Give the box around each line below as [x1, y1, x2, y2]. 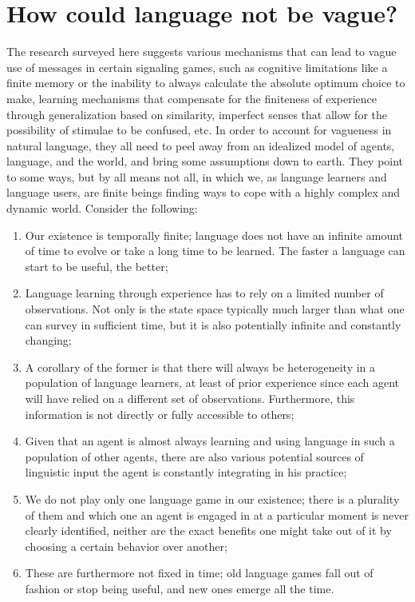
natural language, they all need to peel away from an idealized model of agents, [6, 137, 395, 153]
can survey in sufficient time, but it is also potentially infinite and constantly [25, 316, 401, 333]
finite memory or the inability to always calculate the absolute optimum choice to [6, 74, 405, 91]
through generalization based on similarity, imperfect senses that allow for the [6, 106, 387, 122]
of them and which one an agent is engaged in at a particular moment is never [25, 506, 409, 523]
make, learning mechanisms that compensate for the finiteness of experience [6, 90, 377, 106]
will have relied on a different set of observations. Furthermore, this [25, 390, 355, 406]
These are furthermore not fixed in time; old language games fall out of [25, 564, 373, 581]
